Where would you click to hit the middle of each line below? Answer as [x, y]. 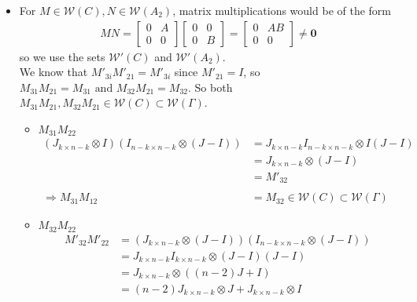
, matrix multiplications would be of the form [282, 10]
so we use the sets [62, 56]
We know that [54, 72]
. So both [210, 87]
